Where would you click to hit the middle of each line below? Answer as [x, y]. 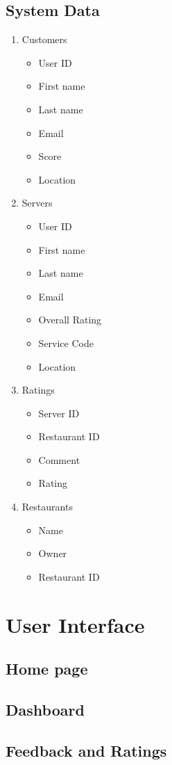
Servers [37, 203]
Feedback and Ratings [86, 750]
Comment [59, 459]
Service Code [66, 343]
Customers [44, 39]
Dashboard [45, 709]
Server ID [59, 413]
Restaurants [47, 507]
